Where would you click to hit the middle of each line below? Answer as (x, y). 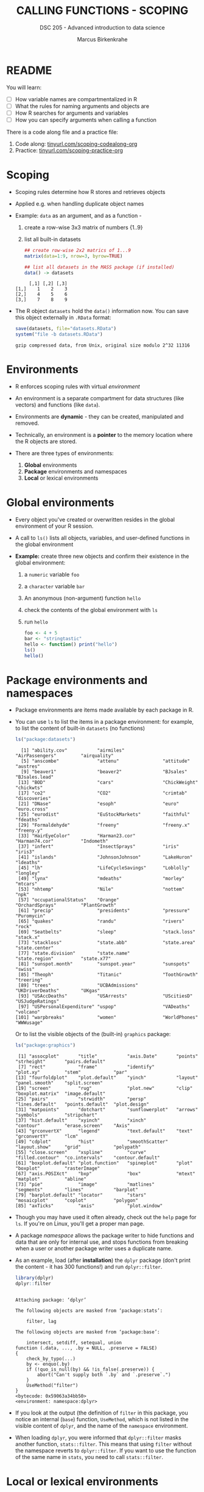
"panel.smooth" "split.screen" (59, 1083)
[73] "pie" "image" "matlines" (85, 1184)
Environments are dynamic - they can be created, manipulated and (99, 417)
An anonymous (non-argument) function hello (83, 598)
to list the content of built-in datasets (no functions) (80, 728)
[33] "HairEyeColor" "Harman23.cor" (77, 836)
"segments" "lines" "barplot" (76, 1190)
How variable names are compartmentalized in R (76, 99)
